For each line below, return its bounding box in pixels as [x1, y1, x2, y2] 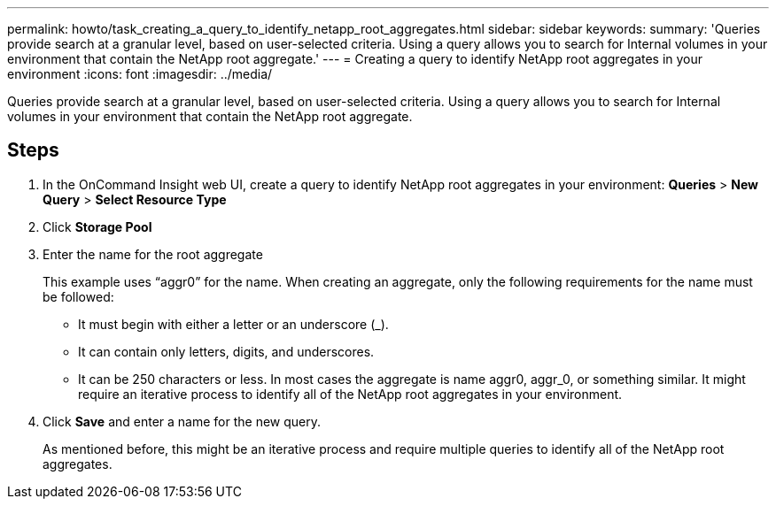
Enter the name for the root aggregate [43, 246, 263, 262]
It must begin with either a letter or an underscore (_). [78, 316, 389, 332]
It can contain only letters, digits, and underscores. [78, 343, 375, 359]
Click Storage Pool [43, 218, 152, 234]
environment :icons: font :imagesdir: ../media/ [7, 66, 273, 81]
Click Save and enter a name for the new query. [43, 413, 322, 429]
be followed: [43, 288, 114, 304]
